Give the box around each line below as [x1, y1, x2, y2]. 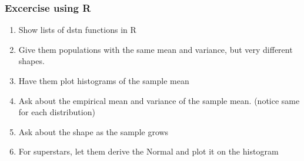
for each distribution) [18, 106, 95, 118]
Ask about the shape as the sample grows [18, 125, 169, 137]
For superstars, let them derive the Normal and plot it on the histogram [18, 145, 279, 157]
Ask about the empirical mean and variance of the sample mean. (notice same [18, 94, 300, 106]
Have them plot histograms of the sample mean [18, 75, 189, 86]
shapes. [18, 55, 45, 67]
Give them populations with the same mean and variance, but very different [18, 43, 293, 55]
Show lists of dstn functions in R [18, 24, 136, 36]
